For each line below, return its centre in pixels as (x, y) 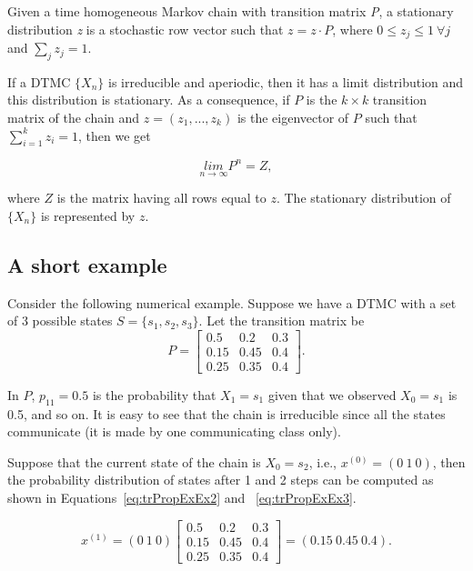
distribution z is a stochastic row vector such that (146, 29)
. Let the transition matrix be (282, 321)
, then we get (115, 135)
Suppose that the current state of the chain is (134, 461)
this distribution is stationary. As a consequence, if (149, 100)
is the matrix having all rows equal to (161, 198)
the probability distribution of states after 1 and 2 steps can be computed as (221, 480)
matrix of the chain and (74, 118)
